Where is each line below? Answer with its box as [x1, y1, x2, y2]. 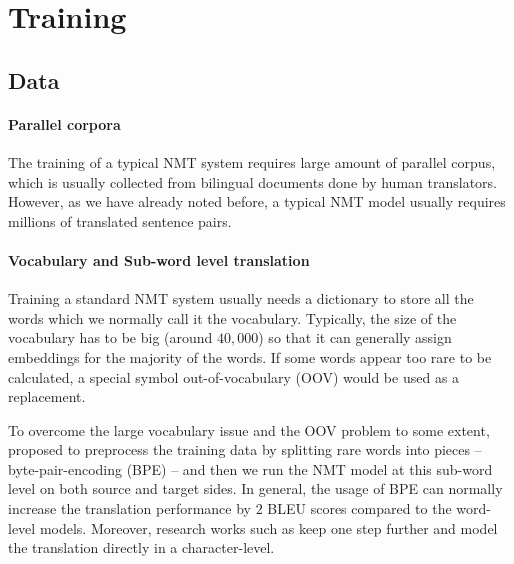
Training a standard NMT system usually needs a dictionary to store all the [8, 288, 474, 309]
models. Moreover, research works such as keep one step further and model [39, 517, 498, 538]
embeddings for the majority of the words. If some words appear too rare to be [8, 346, 492, 367]
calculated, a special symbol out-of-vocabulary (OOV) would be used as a [8, 366, 460, 387]
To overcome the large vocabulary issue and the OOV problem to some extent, [8, 419, 490, 440]
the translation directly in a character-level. [8, 537, 275, 558]
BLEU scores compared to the [267, 498, 452, 519]
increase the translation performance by [8, 498, 251, 519]
